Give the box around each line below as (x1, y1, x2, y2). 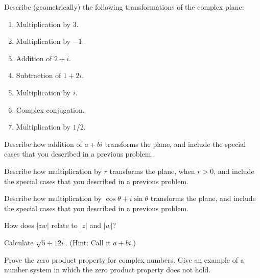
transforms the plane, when (109, 165, 195, 176)
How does (4, 220, 34, 231)
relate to (51, 220, 78, 231)
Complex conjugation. (16, 104, 85, 115)
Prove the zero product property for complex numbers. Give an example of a (4, 254, 244, 265)
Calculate (4, 237, 34, 247)
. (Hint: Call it (65, 237, 111, 247)
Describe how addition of (4, 138, 82, 149)
